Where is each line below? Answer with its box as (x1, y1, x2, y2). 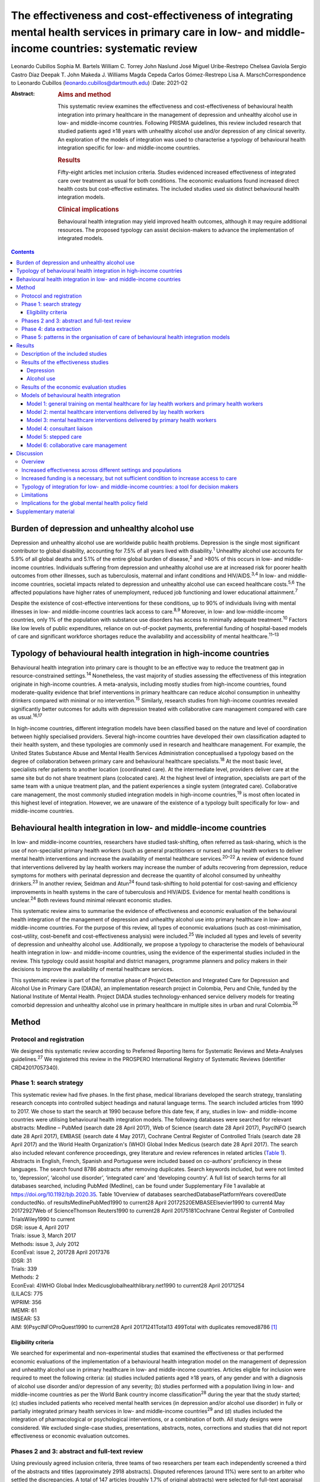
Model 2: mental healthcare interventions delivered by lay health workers (27, 408, 204, 415)
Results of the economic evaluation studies (21, 383, 127, 391)
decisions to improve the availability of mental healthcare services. (11, 966, 174, 973)
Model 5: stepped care (27, 433, 82, 440)
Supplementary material (16, 507, 75, 515)
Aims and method (57, 91, 111, 99)
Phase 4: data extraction (21, 325, 81, 333)
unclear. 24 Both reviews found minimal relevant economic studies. (11, 896, 172, 904)
